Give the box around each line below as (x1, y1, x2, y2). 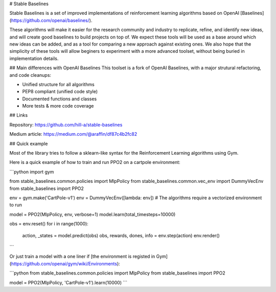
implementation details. (9, 55, 59, 61)
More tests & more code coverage (22, 103, 94, 109)
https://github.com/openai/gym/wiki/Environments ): (11, 260, 120, 266)
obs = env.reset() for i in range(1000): (9, 221, 89, 227)
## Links (9, 112, 28, 118)
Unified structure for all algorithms (22, 81, 95, 87)
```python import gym (9, 169, 54, 175)
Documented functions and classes (22, 95, 97, 102)
